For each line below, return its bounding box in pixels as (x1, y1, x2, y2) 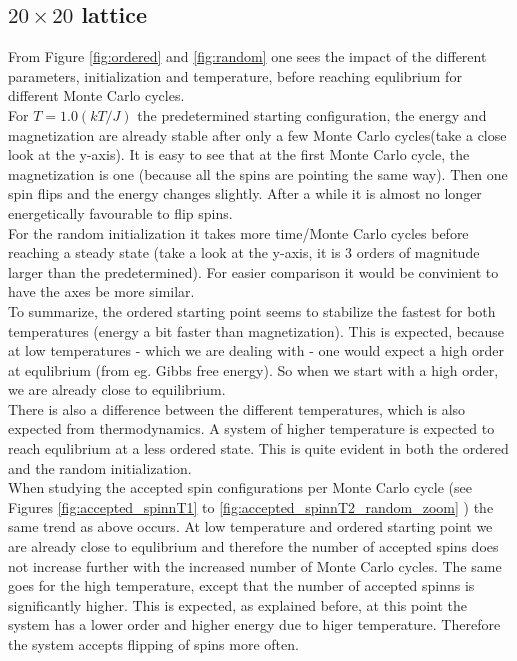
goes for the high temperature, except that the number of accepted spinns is (8, 575, 475, 596)
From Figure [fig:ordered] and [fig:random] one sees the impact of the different (8, 46, 487, 67)
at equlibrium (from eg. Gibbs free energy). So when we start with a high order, (8, 359, 499, 380)
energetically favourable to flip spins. (8, 202, 233, 223)
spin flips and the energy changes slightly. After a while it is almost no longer (8, 183, 482, 204)
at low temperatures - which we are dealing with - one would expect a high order (8, 340, 505, 361)
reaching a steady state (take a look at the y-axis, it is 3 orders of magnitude (8, 242, 480, 263)
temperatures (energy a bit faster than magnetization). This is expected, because (8, 320, 504, 341)
